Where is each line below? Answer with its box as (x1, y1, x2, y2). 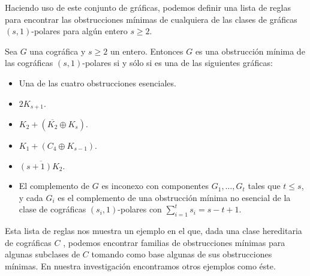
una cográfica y (29, 44, 86, 57)
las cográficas (5, 56, 53, 69)
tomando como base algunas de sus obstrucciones (91, 248, 272, 260)
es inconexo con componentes (101, 179, 209, 192)
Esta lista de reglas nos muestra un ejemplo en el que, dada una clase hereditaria (5, 224, 302, 237)
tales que (248, 179, 281, 192)
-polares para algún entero (31, 25, 128, 37)
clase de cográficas (19, 203, 86, 215)
